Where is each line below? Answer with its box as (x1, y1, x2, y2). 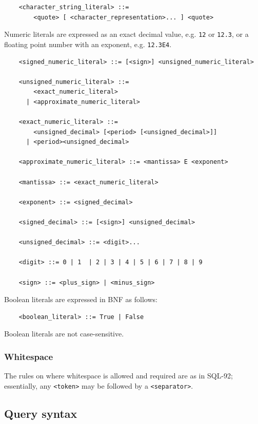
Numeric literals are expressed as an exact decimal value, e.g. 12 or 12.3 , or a (4, 29, 249, 39)
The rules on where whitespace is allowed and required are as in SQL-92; (4, 370, 233, 381)
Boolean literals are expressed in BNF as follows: (4, 294, 157, 305)
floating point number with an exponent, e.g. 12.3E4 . (4, 38, 172, 49)
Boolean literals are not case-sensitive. (4, 328, 124, 339)
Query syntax (4, 405, 77, 421)
